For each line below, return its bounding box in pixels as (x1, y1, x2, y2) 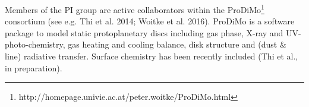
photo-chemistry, (5, 38, 65, 51)
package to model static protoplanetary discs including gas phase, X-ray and (5, 26, 283, 39)
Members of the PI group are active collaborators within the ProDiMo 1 (5, 2, 264, 15)
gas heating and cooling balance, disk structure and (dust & (68, 38, 286, 51)
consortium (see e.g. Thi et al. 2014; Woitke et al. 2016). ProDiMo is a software (5, 15, 295, 27)
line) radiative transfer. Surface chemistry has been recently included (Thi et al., (5, 50, 298, 62)
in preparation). (5, 61, 62, 74)
